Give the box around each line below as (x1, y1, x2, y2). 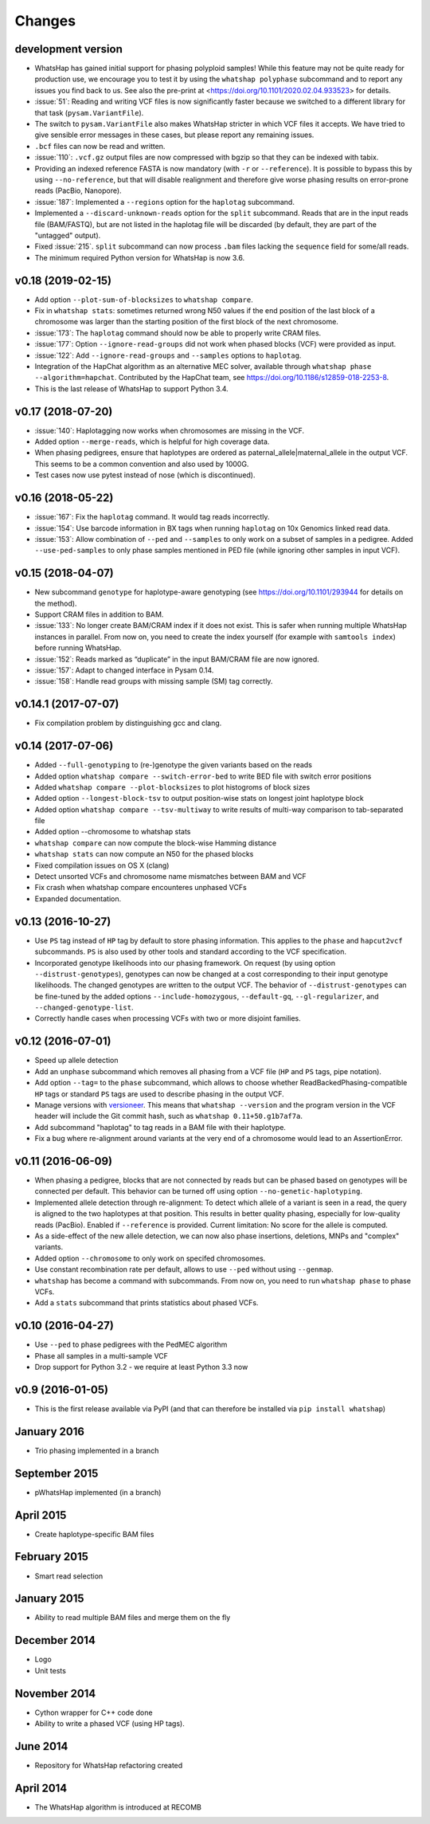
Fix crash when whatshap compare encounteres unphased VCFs (34, 883, 247, 892)
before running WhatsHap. (34, 643, 122, 653)
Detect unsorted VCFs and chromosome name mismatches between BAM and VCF (34, 872, 307, 881)
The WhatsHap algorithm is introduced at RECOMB (34, 1802, 202, 1812)
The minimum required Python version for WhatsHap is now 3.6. (34, 253, 245, 262)
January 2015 (14, 1592, 84, 1606)
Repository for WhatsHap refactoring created (34, 1760, 183, 1770)
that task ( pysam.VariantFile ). (34, 108, 144, 117)
